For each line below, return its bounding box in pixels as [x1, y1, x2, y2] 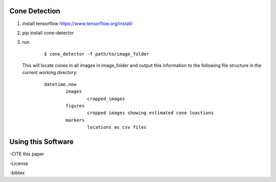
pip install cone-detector [22, 30, 74, 36]
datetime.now [44, 81, 77, 87]
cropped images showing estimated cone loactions [87, 110, 214, 116]
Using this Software [9, 138, 74, 146]
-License [9, 160, 28, 166]
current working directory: [22, 70, 78, 76]
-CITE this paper [9, 151, 44, 157]
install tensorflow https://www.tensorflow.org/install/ [22, 20, 133, 27]
